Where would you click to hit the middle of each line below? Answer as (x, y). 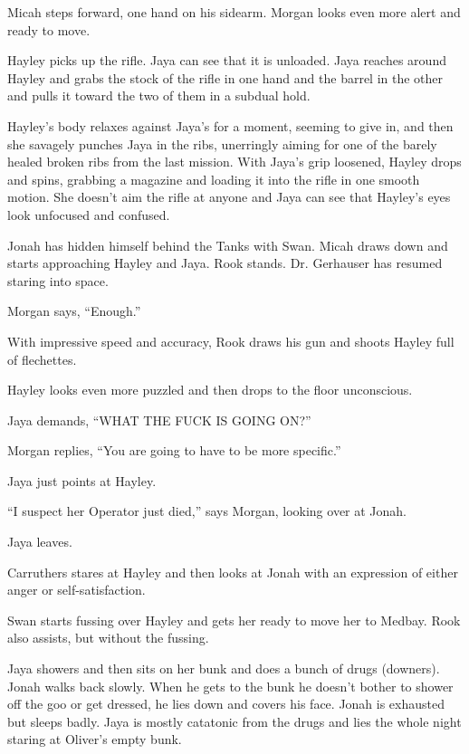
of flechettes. (42, 359)
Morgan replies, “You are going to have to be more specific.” (174, 450)
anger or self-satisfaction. (77, 590)
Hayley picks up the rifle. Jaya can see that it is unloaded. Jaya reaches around (227, 60)
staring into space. (58, 280)
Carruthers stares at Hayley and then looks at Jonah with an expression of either (233, 572)
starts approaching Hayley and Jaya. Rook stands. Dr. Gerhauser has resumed (225, 263)
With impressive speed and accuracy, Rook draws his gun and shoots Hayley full (231, 341)
